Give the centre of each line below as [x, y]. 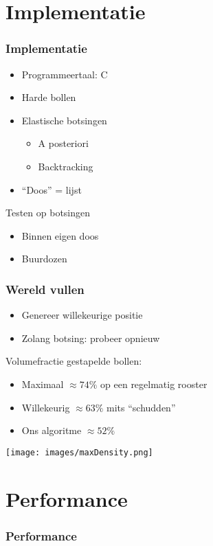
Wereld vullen [45, 289]
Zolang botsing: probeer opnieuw [91, 338]
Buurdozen [44, 259]
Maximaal [43, 384]
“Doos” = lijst [52, 189]
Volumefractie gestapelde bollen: [74, 361]
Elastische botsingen [64, 120]
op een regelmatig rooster [154, 384]
